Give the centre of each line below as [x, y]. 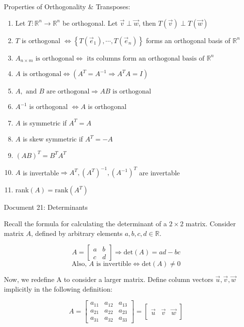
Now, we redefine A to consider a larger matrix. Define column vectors [109, 279]
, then [147, 23]
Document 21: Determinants [46, 207]
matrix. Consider [211, 223]
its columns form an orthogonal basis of [146, 58]
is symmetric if [45, 122]
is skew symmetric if [53, 139]
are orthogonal [68, 92]
